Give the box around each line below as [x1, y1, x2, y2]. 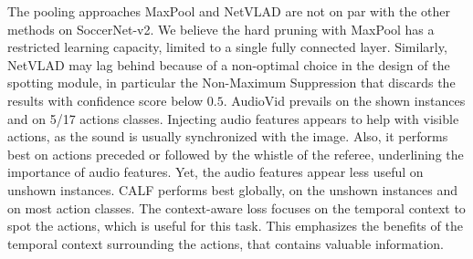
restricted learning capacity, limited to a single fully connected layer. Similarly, [7, 37, 447, 57]
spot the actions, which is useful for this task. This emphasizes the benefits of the [7, 216, 463, 235]
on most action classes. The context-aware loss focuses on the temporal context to [7, 198, 466, 217]
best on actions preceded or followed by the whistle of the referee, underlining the [7, 144, 464, 163]
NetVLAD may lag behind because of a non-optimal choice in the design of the [7, 55, 450, 74]
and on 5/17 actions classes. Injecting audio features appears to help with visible [7, 109, 459, 128]
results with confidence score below [7, 90, 204, 109]
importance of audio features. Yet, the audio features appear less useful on [7, 162, 424, 181]
